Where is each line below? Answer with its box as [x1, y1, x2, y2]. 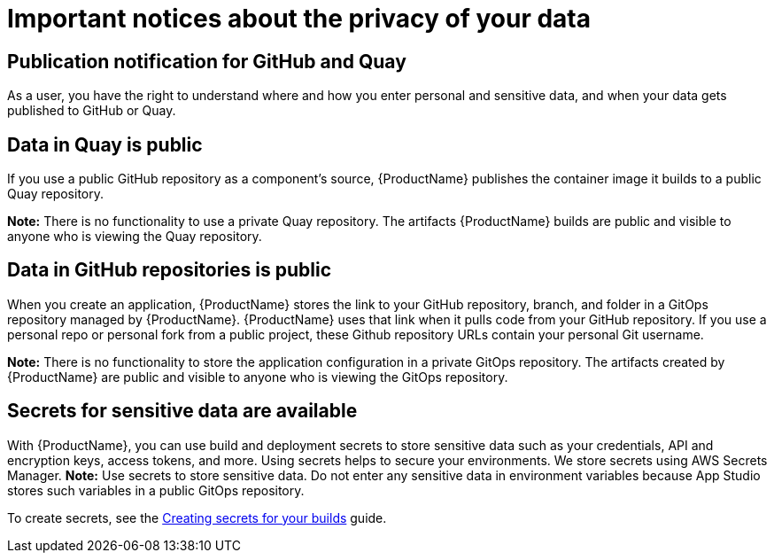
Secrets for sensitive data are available [7, 400, 358, 423]
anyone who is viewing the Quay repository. [7, 229, 262, 245]
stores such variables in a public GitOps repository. [7, 482, 305, 498]
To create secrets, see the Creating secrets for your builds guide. [7, 509, 387, 525]
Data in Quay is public [7, 133, 203, 156]
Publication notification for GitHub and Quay [7, 50, 406, 73]
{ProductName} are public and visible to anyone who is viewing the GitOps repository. [7, 369, 508, 385]
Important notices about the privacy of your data [7, 4, 591, 34]
